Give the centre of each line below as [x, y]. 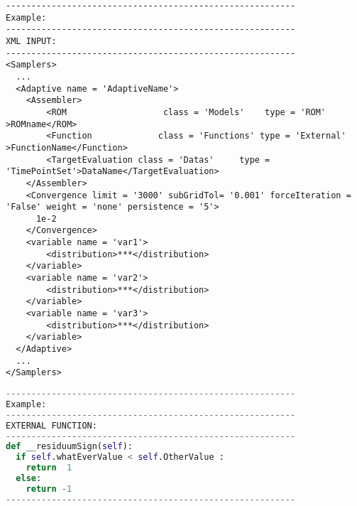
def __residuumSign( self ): [69, 447]
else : [29, 478]
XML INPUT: [31, 41]
